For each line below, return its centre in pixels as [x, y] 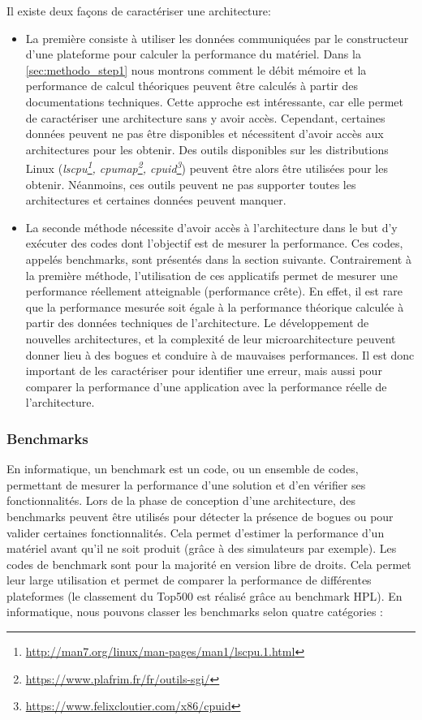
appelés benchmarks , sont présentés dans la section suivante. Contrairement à [218, 259]
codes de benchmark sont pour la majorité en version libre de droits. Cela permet [209, 564]
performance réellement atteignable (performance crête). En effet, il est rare [214, 291]
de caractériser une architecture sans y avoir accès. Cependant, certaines [205, 117]
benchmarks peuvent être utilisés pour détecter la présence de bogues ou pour [200, 516]
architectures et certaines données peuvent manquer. [156, 200]
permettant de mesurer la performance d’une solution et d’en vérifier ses [186, 484]
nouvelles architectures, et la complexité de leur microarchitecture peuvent [211, 338]
